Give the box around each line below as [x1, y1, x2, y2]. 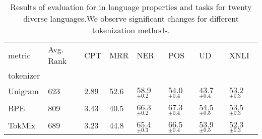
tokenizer [8, 69, 40, 81]
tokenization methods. [92, 24, 170, 36]
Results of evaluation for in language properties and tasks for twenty [10, 1, 252, 13]
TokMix [8, 119, 36, 131]
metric [8, 49, 31, 61]
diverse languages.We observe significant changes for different [23, 13, 239, 24]
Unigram [8, 85, 39, 97]
